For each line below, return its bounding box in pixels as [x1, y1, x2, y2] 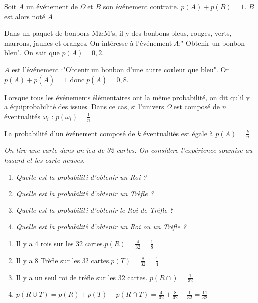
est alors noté [4, 11, 45, 21]
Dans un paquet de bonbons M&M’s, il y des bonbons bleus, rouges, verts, [4, 28, 232, 38]
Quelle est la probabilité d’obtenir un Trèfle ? [16, 188, 154, 199]
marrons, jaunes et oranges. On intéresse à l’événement [4, 37, 172, 48]
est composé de [173, 101, 220, 112]
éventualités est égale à [143, 128, 213, 138]
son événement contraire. [103, 1, 179, 11]
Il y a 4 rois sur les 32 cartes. [16, 238, 105, 248]
